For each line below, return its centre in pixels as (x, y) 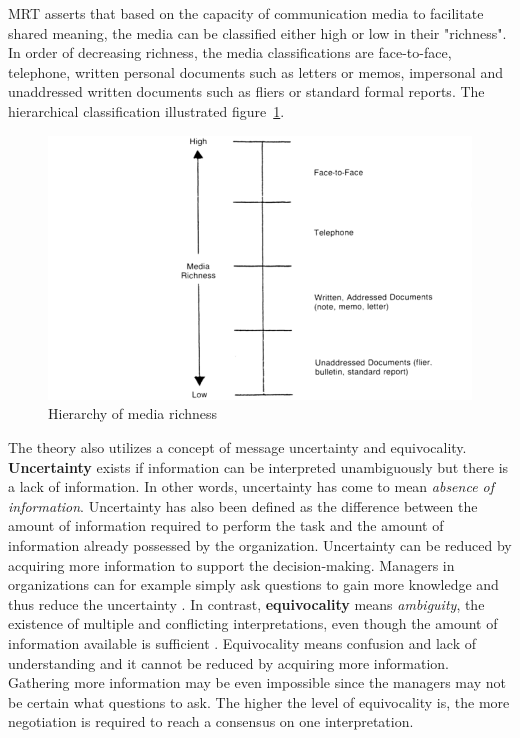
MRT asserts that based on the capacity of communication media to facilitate (246, 13)
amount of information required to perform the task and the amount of (226, 525)
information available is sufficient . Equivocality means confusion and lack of (242, 642)
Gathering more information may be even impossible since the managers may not (257, 682)
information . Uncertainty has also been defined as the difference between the (243, 505)
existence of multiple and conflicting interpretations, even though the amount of (253, 623)
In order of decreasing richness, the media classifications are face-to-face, (230, 52)
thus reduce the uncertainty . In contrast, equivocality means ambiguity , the (246, 603)
